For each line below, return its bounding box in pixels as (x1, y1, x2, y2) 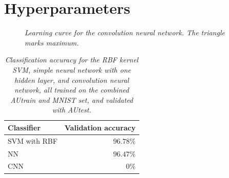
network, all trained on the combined (14, 84, 129, 95)
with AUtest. (52, 104, 91, 115)
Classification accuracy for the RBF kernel (5, 54, 138, 65)
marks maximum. (25, 37, 79, 48)
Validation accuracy (65, 122, 136, 132)
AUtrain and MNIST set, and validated (10, 94, 133, 105)
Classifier (8, 122, 41, 132)
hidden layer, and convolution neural (14, 74, 129, 85)
